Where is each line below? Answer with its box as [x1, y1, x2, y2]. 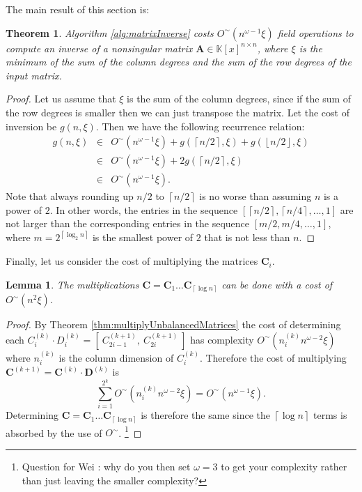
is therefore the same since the [141, 408, 270, 422]
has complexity [190, 332, 254, 346]
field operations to [277, 25, 354, 40]
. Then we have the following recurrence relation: [95, 118, 305, 133]
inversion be [6, 118, 57, 133]
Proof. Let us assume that [6, 91, 116, 106]
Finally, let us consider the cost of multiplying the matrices [6, 254, 258, 268]
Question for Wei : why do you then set [22, 459, 191, 474]
